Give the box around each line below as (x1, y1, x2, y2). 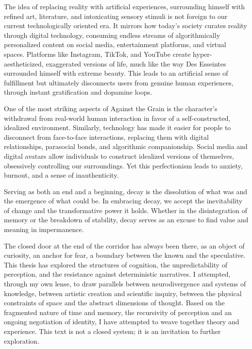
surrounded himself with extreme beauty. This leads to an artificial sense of (4, 68, 228, 78)
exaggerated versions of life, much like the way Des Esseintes (46, 58, 226, 68)
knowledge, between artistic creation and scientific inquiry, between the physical (4, 288, 242, 298)
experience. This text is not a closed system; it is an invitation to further (4, 326, 221, 336)
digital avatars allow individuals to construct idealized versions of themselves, (4, 150, 234, 161)
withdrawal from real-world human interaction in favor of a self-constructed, (4, 113, 231, 123)
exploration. (4, 335, 39, 346)
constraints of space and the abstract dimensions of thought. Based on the (4, 298, 225, 308)
